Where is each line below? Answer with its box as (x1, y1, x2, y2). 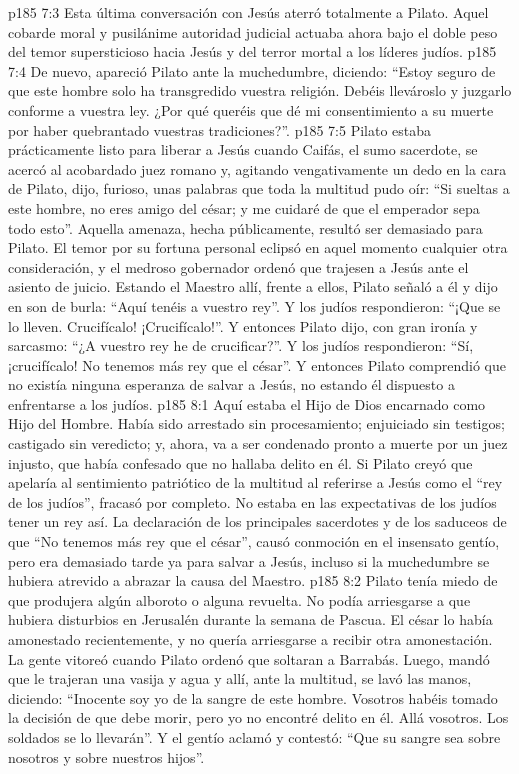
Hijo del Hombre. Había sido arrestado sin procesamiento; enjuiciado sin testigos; (8, 413, 505, 434)
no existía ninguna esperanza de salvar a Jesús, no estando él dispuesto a (8, 374, 455, 395)
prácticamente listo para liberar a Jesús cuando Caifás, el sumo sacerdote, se (8, 139, 478, 160)
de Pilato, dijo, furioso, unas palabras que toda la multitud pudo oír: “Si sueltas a (8, 178, 510, 199)
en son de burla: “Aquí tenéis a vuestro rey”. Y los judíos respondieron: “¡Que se (8, 295, 501, 316)
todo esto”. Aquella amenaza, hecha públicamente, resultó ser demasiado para (8, 217, 483, 238)
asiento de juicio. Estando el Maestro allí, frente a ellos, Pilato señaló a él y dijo (8, 276, 498, 297)
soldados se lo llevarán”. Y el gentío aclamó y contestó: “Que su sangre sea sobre (8, 726, 501, 747)
